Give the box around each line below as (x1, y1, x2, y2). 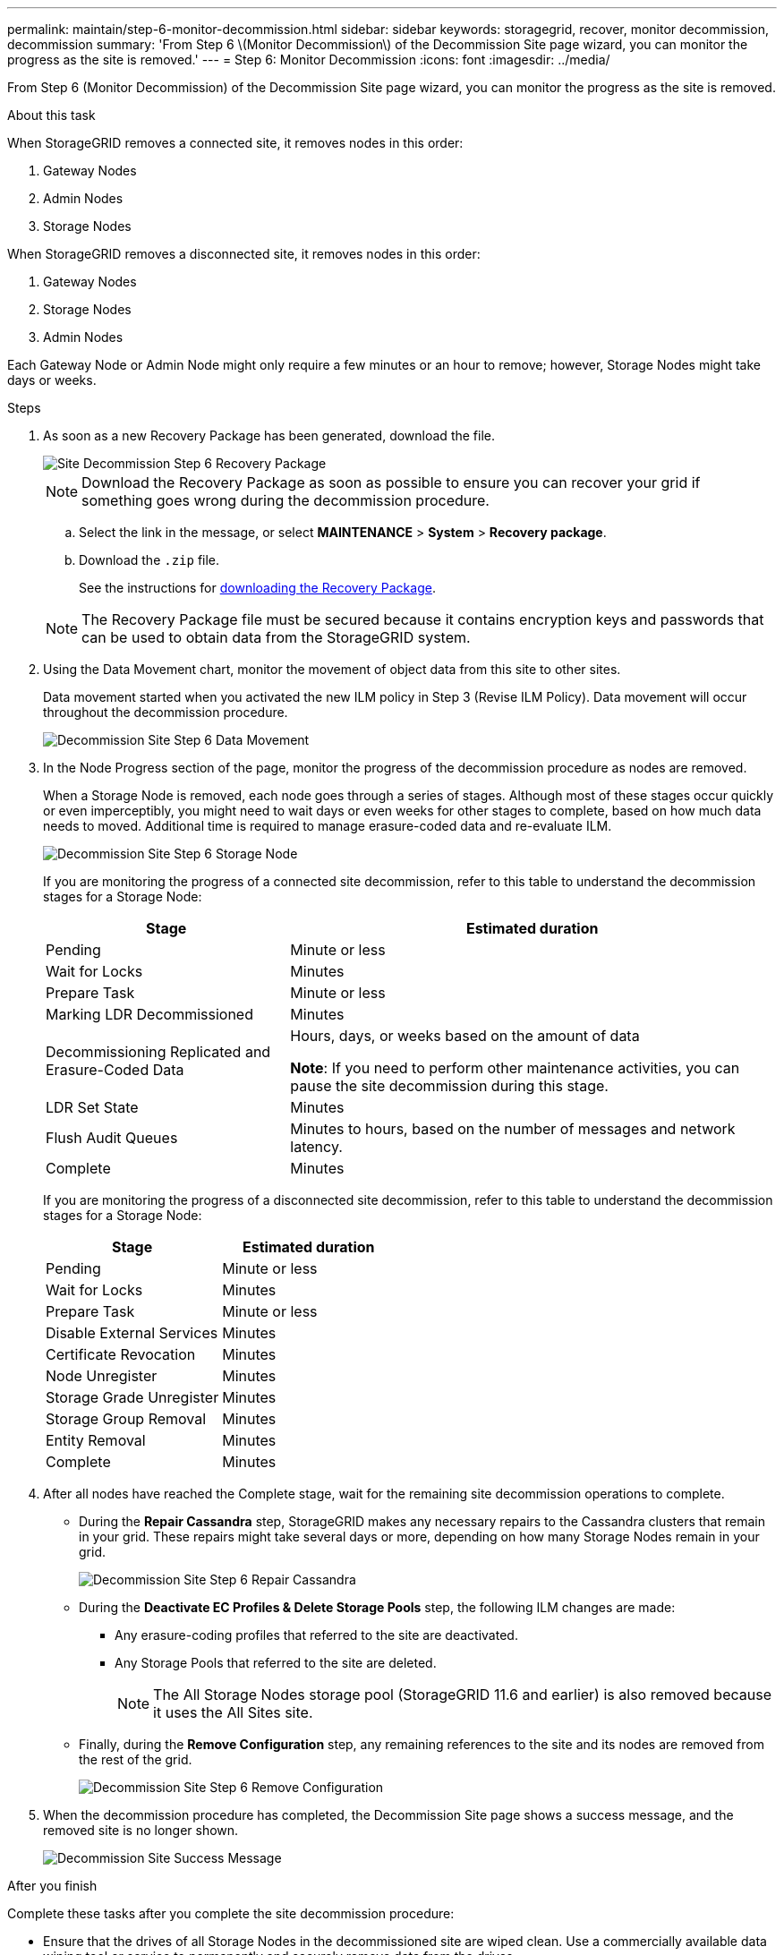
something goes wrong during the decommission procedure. (81, 491, 490, 509)
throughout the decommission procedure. (43, 704, 288, 720)
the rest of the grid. (79, 1752, 192, 1767)
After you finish (7, 1878, 98, 1893)
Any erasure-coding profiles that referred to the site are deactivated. (115, 1627, 518, 1643)
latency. (290, 1138, 343, 1156)
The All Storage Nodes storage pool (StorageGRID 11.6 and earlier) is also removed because (153, 1686, 771, 1703)
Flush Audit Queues (46, 1129, 178, 1147)
